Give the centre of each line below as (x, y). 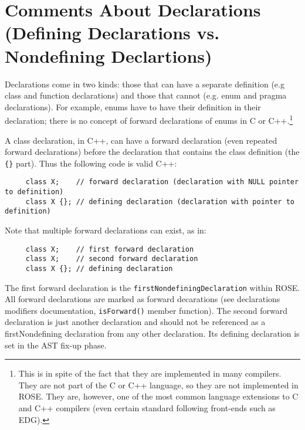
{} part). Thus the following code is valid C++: (91, 163)
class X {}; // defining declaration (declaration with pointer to (160, 202)
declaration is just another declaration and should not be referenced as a (135, 322)
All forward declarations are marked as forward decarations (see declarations (143, 299)
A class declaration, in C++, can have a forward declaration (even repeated (141, 140)
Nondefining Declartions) (109, 55)
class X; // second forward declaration (112, 259)
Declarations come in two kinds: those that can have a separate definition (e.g (145, 84)
